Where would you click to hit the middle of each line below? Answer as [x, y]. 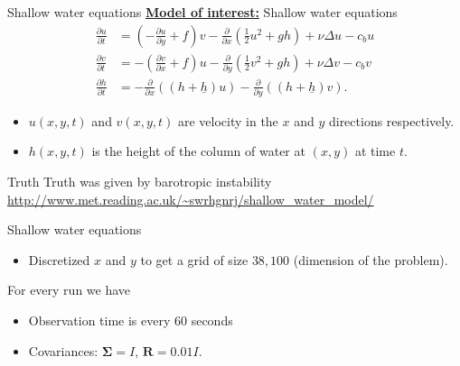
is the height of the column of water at [198, 151]
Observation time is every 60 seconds [131, 320]
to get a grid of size [194, 259]
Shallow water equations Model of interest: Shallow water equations [202, 12]
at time [375, 151]
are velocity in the [228, 120]
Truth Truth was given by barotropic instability [140, 182]
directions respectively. [391, 120]
